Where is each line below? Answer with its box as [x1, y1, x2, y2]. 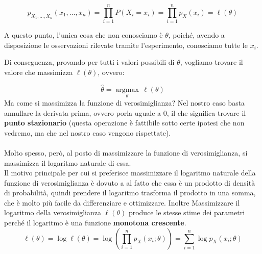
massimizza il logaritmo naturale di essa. [4, 157, 131, 168]
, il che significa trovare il [166, 107, 246, 118]
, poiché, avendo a [168, 30, 225, 40]
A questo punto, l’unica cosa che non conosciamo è [4, 30, 163, 40]
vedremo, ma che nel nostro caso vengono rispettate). [4, 127, 171, 138]
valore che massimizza [4, 66, 73, 77]
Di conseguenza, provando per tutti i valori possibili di [4, 57, 175, 67]
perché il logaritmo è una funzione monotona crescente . [4, 217, 186, 228]
